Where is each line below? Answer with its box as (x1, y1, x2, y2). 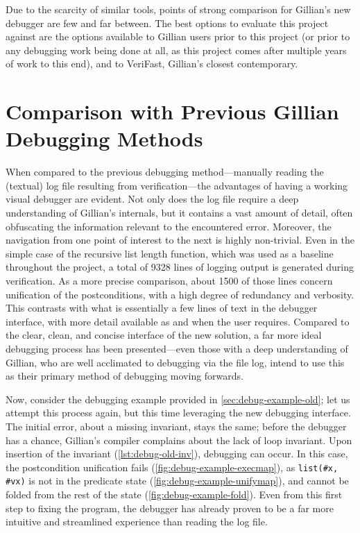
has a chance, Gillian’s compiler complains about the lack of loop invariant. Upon (6, 432, 352, 447)
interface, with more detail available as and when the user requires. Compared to (6, 314, 350, 328)
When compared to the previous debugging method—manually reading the (6, 164, 324, 179)
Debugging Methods (6, 124, 203, 153)
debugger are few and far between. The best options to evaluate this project (6, 15, 329, 30)
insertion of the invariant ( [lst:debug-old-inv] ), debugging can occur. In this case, (6, 446, 348, 461)
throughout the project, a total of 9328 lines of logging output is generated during (6, 260, 354, 274)
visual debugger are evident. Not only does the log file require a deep (6, 192, 299, 206)
